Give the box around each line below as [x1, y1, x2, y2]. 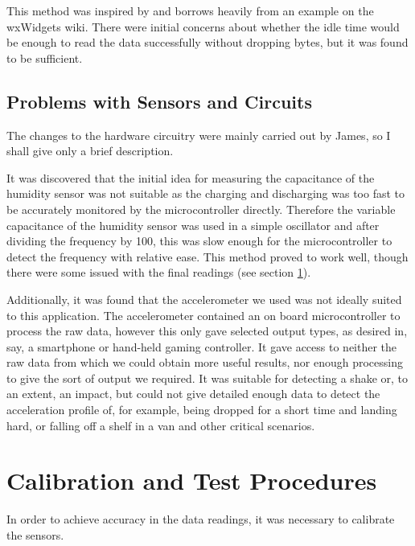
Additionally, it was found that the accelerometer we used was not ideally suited [6, 290, 402, 307]
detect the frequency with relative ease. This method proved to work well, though [6, 248, 409, 265]
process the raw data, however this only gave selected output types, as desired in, [6, 322, 408, 339]
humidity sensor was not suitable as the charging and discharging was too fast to [6, 185, 405, 202]
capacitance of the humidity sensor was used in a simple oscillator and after [6, 216, 380, 233]
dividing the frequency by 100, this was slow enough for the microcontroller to [6, 232, 392, 249]
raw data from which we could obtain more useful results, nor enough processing [6, 354, 403, 371]
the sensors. [6, 526, 64, 543]
